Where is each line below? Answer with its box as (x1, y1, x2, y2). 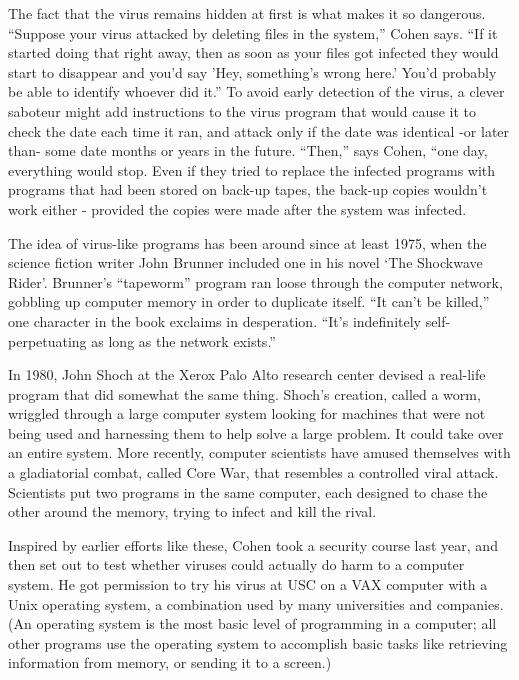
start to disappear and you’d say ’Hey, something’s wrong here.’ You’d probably (8, 61, 497, 82)
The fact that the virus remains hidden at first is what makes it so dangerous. (8, 3, 486, 23)
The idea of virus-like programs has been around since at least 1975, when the (8, 232, 487, 253)
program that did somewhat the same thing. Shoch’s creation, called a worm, (8, 383, 481, 404)
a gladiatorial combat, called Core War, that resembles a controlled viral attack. (8, 462, 499, 483)
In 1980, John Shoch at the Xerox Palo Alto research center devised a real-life (8, 364, 486, 385)
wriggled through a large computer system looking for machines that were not (8, 403, 486, 424)
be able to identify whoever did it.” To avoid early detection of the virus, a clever (8, 81, 505, 102)
